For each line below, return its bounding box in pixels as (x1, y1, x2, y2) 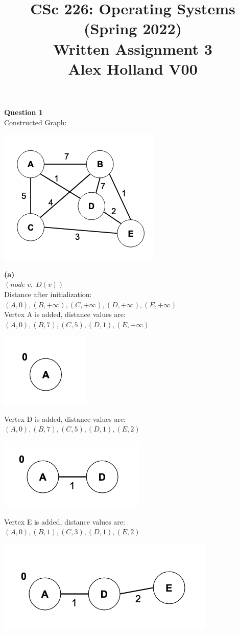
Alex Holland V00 (68, 58, 198, 79)
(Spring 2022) (83, 18, 182, 39)
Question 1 (4, 106, 43, 117)
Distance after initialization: (4, 288, 92, 299)
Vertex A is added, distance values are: (4, 309, 126, 320)
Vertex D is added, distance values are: (4, 413, 126, 424)
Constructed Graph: (4, 117, 67, 127)
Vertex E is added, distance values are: (4, 516, 125, 527)
